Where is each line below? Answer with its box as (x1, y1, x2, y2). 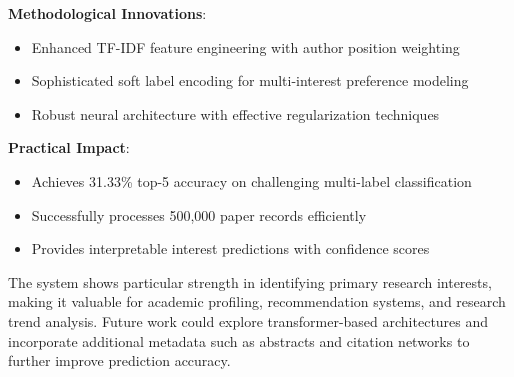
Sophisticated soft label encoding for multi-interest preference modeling (31, 70, 469, 91)
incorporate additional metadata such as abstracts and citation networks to (8, 330, 470, 351)
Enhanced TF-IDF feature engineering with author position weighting (31, 36, 460, 57)
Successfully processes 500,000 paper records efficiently (31, 204, 367, 225)
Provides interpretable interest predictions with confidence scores (31, 238, 430, 259)
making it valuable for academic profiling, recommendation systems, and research (8, 291, 506, 312)
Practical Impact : (8, 137, 130, 158)
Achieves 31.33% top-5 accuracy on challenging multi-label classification (31, 170, 472, 191)
